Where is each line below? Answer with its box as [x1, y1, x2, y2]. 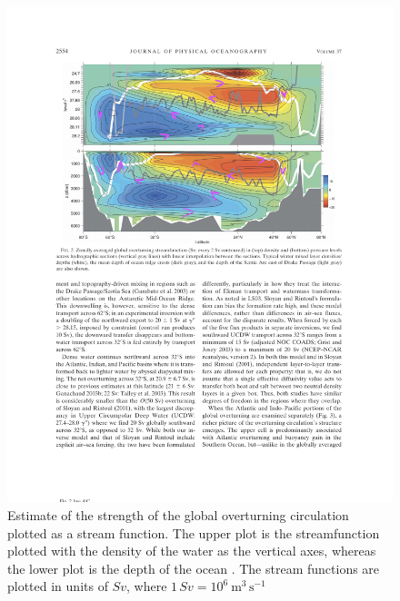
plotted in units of [7, 576, 108, 596]
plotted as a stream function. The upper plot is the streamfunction [7, 523, 380, 542]
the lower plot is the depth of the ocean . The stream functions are [7, 558, 380, 577]
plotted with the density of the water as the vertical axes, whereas [7, 541, 376, 560]
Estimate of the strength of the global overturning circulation [7, 506, 349, 525]
